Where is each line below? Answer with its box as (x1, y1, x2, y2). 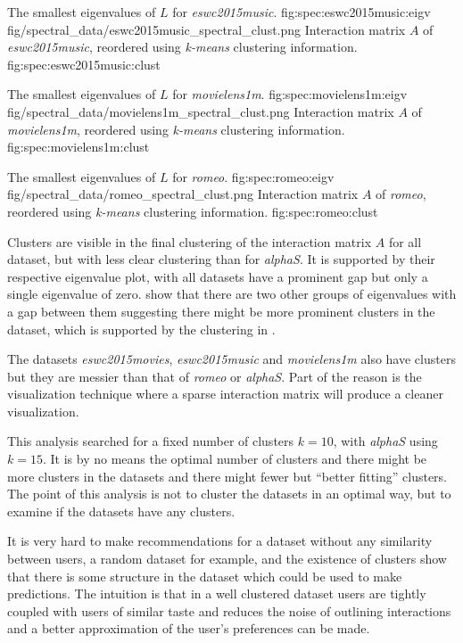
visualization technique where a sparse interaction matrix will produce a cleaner (7, 384, 443, 403)
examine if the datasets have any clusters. (7, 501, 236, 520)
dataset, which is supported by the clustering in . (7, 319, 276, 338)
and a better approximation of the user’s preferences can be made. (7, 619, 370, 638)
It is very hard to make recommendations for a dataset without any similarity (7, 532, 433, 550)
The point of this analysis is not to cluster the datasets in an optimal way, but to (7, 484, 451, 503)
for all (388, 232, 422, 251)
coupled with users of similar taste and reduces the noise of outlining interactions (7, 601, 451, 620)
